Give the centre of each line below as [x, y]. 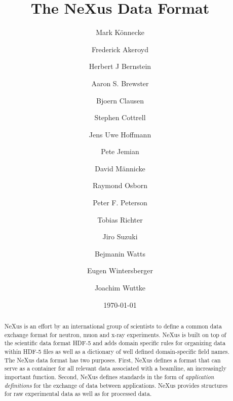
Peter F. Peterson [120, 203]
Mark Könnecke [120, 32]
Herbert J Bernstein [120, 66]
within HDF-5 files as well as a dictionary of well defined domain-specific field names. [117, 351]
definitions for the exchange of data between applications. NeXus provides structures [116, 385]
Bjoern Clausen [120, 100]
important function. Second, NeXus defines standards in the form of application [109, 376]
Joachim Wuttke [120, 288]
